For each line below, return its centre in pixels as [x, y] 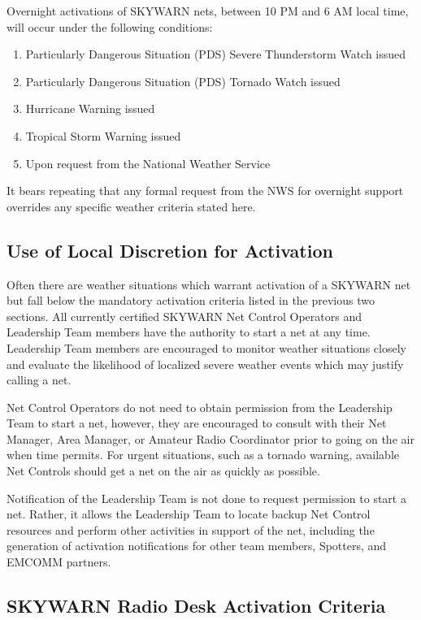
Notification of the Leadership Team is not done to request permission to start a [206, 498]
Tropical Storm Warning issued [103, 135]
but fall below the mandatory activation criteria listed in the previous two [191, 300]
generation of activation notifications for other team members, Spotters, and [197, 546]
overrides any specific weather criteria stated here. [131, 206]
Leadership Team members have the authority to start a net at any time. [189, 332]
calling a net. [39, 380]
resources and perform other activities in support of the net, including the [191, 529]
